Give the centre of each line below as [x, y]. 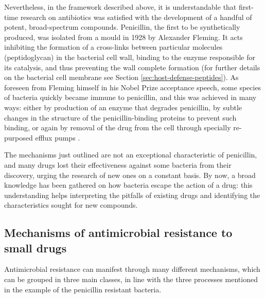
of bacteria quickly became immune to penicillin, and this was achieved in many [130, 97]
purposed [19, 137]
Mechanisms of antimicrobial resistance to [118, 233]
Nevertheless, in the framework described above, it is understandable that [120, 7]
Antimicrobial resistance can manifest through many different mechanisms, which [132, 269]
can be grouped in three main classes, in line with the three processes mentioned [131, 279]
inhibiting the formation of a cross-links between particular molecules [113, 47]
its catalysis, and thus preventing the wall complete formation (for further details [132, 67]
